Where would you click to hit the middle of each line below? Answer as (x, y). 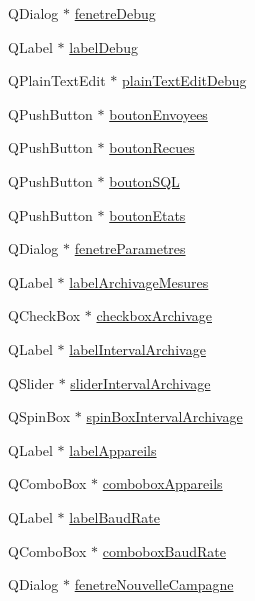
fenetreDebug (115, 13)
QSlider (31, 382)
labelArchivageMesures (139, 281)
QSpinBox (39, 416)
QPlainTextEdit (57, 80)
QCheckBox (44, 315)
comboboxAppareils (162, 483)
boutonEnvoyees (158, 113)
